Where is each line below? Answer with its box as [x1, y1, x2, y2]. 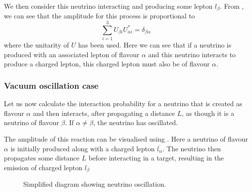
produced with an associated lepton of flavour [4, 49, 140, 59]
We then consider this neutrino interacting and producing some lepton [4, 1, 213, 11]
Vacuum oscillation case [4, 79, 99, 91]
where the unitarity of [4, 40, 69, 50]
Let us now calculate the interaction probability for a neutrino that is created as [4, 98, 242, 109]
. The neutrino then [162, 143, 221, 153]
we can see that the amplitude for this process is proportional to [4, 11, 195, 21]
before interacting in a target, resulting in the [88, 153, 224, 163]
